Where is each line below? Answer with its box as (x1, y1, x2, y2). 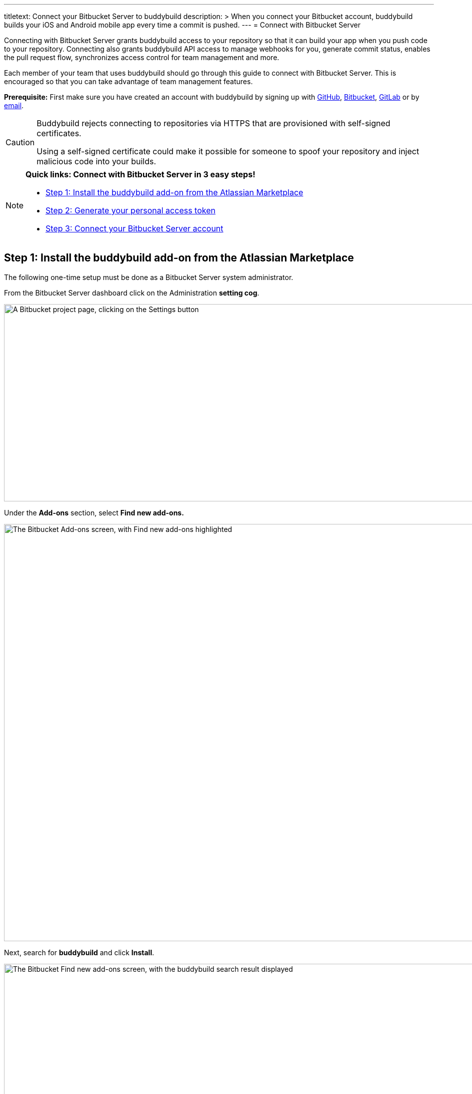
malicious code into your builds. (36, 156, 156, 166)
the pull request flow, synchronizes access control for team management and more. (4, 53, 279, 62)
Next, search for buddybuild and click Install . (4, 948, 154, 957)
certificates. (36, 128, 81, 138)
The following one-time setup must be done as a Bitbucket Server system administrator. (4, 272, 293, 282)
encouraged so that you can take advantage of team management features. (4, 77, 253, 86)
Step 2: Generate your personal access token (45, 205, 215, 215)
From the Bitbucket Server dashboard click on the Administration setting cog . (4, 288, 259, 297)
